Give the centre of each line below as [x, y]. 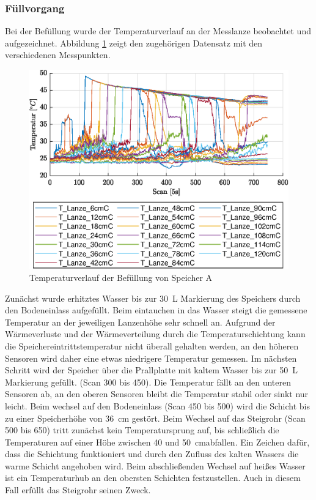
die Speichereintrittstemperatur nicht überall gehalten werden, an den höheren [152, 345]
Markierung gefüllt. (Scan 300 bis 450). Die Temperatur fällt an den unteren [148, 382]
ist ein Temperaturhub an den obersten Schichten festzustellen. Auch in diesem [153, 478]
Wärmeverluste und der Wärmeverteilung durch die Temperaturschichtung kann [155, 334]
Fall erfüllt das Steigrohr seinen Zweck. [78, 490]
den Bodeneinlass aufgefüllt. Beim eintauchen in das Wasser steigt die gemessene [156, 310]
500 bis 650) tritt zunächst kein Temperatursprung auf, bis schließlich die [142, 430]
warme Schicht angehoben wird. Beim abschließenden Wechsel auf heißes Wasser [155, 465]
